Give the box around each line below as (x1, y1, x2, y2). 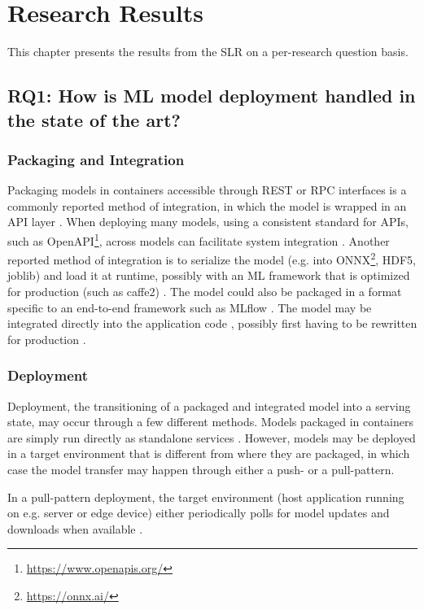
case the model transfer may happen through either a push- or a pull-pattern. (7, 460, 395, 477)
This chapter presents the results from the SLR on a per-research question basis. (7, 43, 409, 60)
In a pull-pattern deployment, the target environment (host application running (7, 488, 404, 505)
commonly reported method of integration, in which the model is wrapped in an (7, 197, 407, 214)
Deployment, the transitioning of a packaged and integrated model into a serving (7, 397, 411, 414)
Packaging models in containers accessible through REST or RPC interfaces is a (7, 181, 407, 198)
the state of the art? (7, 107, 181, 132)
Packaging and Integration (7, 149, 185, 169)
